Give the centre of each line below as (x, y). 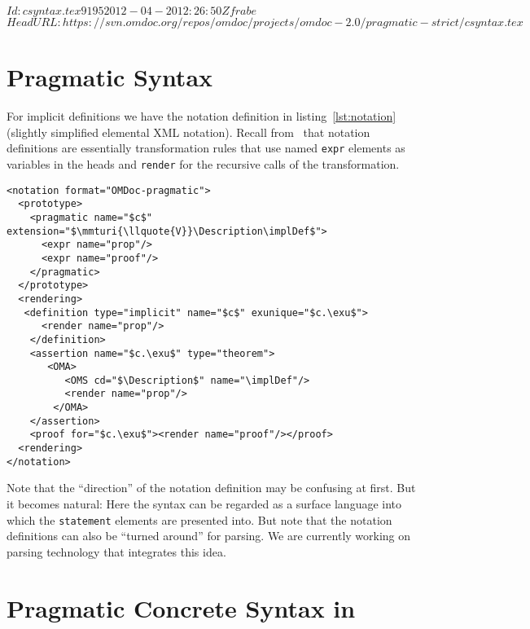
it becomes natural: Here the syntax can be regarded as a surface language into (204, 504)
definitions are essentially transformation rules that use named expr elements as (206, 148)
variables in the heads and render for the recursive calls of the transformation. (203, 163)
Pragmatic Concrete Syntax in (181, 607)
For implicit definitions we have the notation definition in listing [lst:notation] (201, 116)
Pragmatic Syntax (110, 77)
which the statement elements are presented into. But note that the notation (199, 519)
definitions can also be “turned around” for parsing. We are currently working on (209, 536)
